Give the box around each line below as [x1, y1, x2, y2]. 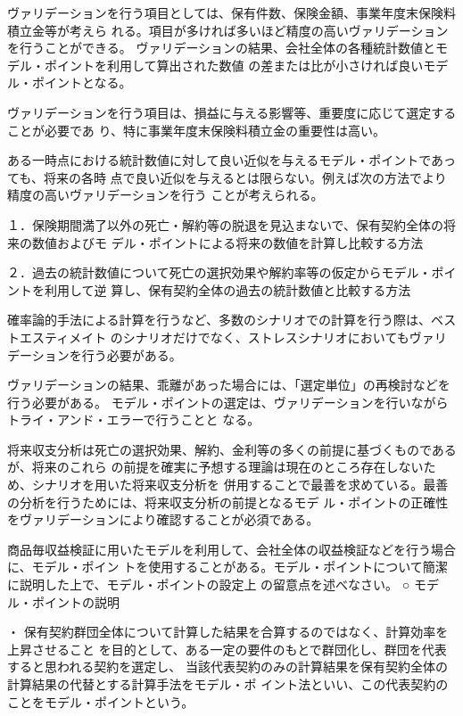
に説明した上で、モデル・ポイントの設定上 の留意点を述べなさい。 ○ [7, 575, 410, 594]
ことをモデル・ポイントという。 [7, 692, 194, 711]
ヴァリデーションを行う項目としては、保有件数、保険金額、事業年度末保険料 [7, 4, 457, 21]
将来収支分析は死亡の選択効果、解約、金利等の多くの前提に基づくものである [7, 440, 457, 458]
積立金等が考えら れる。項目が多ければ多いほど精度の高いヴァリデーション [7, 21, 449, 39]
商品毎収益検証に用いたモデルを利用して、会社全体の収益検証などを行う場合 [7, 539, 456, 558]
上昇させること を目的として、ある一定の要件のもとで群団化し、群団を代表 [7, 639, 447, 658]
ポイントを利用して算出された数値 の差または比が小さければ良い [44, 55, 424, 74]
